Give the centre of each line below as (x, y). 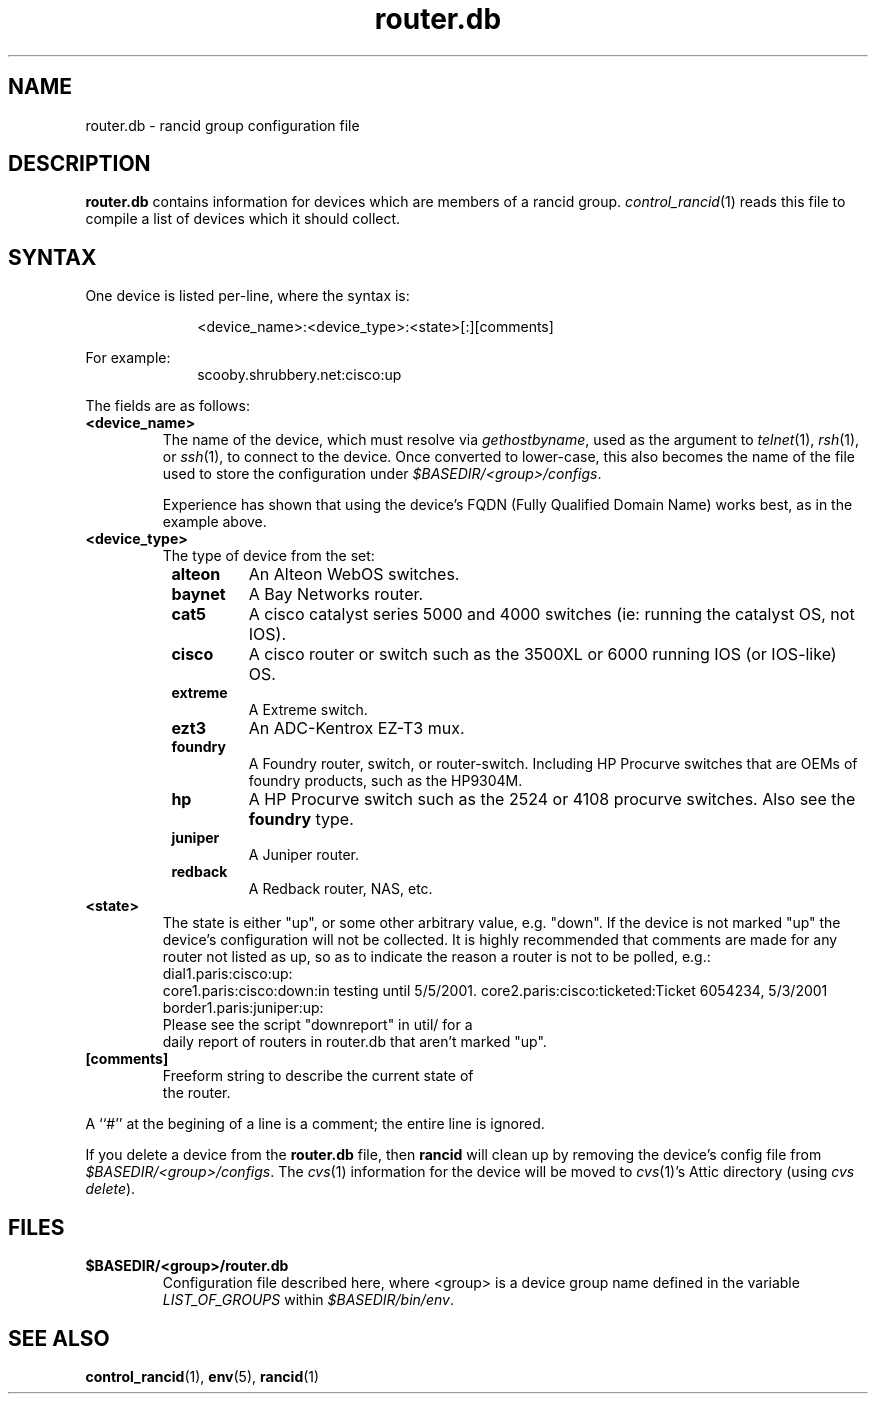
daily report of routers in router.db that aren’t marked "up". (354, 1042)
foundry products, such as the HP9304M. (385, 781)
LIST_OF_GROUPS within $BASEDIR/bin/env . (308, 1300)
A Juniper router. (304, 855)
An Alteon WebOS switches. (354, 574)
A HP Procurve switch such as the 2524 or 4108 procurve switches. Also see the (552, 799)
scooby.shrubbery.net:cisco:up (299, 375)
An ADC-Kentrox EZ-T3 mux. (356, 728)
